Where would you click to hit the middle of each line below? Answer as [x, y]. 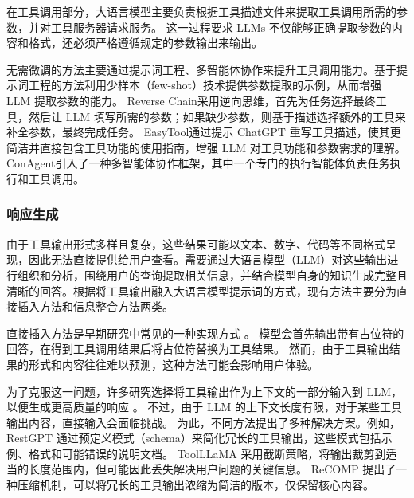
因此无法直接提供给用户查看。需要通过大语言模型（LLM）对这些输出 [208, 259]
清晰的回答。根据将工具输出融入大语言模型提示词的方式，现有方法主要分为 [201, 290]
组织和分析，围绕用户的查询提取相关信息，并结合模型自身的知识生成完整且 [212, 274]
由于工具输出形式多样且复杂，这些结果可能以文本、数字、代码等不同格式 [196, 243]
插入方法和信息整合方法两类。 [95, 306]
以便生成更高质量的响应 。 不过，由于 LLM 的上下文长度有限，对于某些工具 [204, 407]
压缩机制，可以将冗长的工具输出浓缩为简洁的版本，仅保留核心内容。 [195, 485]
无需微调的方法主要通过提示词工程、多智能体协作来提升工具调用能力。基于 [201, 69]
